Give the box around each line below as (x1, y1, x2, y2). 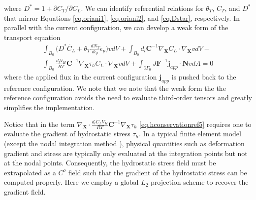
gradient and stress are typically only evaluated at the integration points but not (4, 148, 248, 158)
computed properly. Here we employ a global (4, 177, 139, 187)
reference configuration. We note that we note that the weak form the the (4, 82, 226, 93)
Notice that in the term (4, 119, 75, 129)
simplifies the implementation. (4, 102, 95, 113)
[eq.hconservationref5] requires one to (139, 119, 252, 129)
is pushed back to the (171, 72, 236, 82)
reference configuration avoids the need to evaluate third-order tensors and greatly (4, 92, 252, 103)
